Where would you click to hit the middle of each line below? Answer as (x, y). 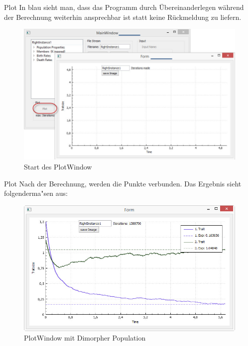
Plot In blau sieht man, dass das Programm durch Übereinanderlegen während (124, 7)
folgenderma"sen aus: (36, 193)
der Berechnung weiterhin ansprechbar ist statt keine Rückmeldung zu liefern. (123, 17)
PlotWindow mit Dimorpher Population (85, 338)
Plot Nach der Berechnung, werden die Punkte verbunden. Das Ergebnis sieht (123, 183)
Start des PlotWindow (58, 166)
